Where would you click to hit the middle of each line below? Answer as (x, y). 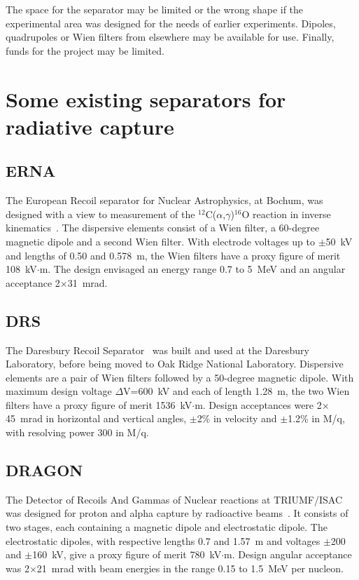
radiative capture (90, 126)
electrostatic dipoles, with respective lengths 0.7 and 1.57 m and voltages (163, 540)
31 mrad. (87, 282)
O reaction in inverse (286, 214)
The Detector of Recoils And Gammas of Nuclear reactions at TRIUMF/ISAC (174, 499)
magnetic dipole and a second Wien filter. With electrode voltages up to (161, 241)
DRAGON (44, 470)
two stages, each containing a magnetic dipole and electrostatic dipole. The (167, 527)
